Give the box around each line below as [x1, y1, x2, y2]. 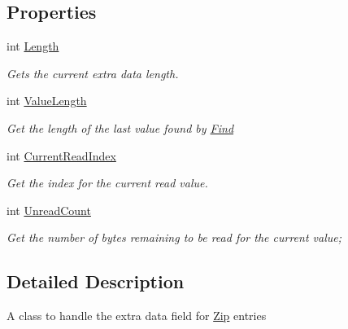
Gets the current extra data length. [7, 64, 179, 81]
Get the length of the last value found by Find [7, 119, 234, 136]
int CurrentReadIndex [7, 147, 116, 164]
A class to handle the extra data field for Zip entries [7, 307, 267, 324]
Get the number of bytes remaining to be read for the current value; [7, 229, 341, 246]
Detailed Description [7, 269, 185, 294]
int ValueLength [7, 92, 87, 109]
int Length [7, 37, 59, 55]
